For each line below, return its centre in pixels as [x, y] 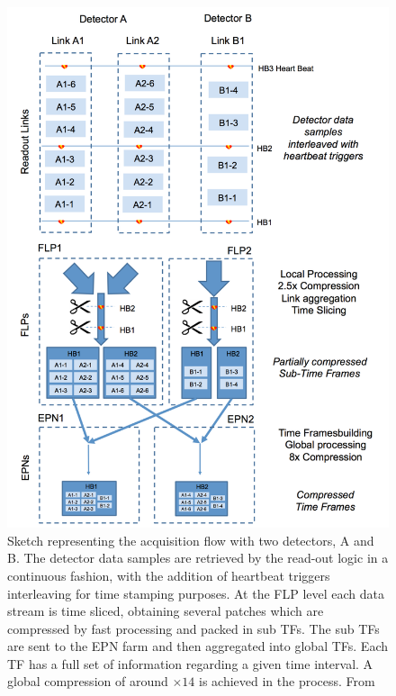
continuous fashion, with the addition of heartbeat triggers [169, 575]
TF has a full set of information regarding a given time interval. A [190, 663]
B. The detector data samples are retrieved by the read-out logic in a [198, 558]
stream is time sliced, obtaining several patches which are [166, 611]
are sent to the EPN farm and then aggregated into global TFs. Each [198, 646]
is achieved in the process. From [287, 681]
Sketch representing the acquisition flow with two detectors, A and [191, 540]
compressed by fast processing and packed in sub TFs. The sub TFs [193, 628]
